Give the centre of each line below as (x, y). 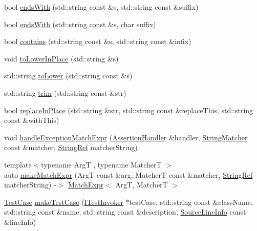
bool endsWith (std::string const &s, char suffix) (80, 24)
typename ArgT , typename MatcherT (101, 164)
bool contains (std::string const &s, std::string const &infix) (98, 41)
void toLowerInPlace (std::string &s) (61, 58)
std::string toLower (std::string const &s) (68, 76)
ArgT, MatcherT (142, 185)
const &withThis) (32, 120)
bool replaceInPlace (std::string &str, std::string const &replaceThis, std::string (129, 110)
